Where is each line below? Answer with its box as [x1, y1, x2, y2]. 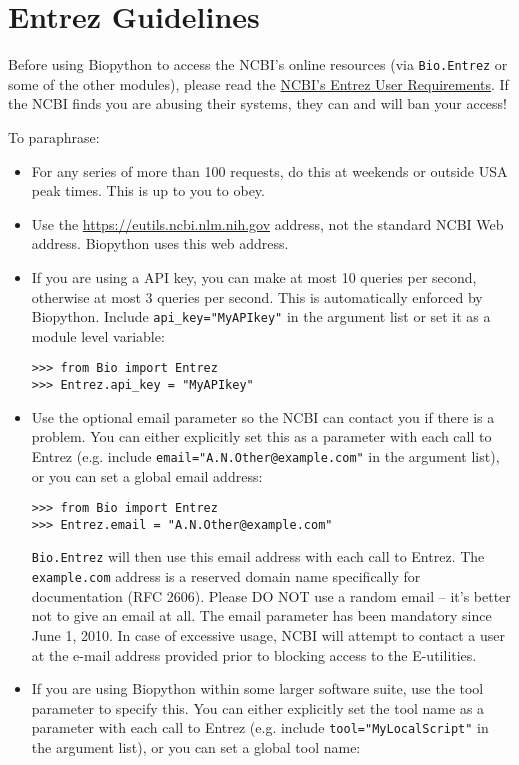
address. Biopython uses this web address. [31, 233, 289, 254]
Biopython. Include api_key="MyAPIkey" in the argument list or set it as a [31, 306, 491, 327]
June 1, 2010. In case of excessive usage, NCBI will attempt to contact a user [31, 624, 506, 645]
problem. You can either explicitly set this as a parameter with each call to [31, 426, 492, 447]
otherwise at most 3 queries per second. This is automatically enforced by [31, 286, 483, 307]
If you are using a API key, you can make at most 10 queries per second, [31, 266, 477, 287]
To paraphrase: [8, 126, 100, 147]
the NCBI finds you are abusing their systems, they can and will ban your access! [8, 93, 507, 114]
